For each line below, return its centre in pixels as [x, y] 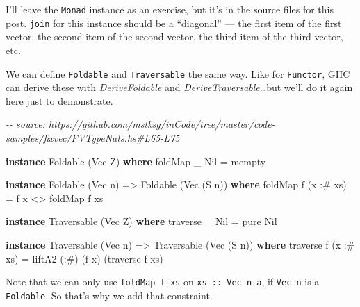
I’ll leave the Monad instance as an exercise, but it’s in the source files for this [170, 9]
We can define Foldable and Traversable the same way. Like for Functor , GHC [178, 73]
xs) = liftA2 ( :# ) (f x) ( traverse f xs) [84, 258]
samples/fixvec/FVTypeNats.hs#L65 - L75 [93, 137]
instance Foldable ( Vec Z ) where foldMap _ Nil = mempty [136, 161]
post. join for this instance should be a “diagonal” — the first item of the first [174, 23]
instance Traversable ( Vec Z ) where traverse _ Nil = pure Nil [141, 221]
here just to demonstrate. [59, 100]
